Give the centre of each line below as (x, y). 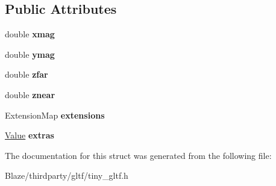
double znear (30, 94)
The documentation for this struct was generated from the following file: (138, 155)
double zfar (27, 74)
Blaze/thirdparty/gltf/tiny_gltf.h (67, 175)
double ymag (30, 54)
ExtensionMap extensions (55, 115)
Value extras (30, 135)
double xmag (30, 34)
